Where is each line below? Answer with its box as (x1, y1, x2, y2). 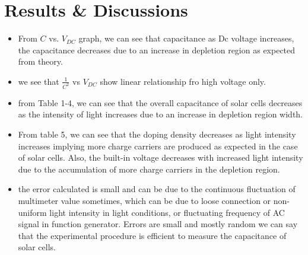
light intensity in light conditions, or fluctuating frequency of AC (49, 206, 285, 218)
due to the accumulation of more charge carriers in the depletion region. (18, 162, 280, 175)
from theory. (18, 55, 63, 68)
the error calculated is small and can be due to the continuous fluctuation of (18, 183, 296, 195)
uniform (18, 206, 47, 218)
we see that (18, 75, 59, 87)
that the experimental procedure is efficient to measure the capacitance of (18, 229, 287, 241)
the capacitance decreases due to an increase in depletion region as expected (18, 43, 296, 56)
